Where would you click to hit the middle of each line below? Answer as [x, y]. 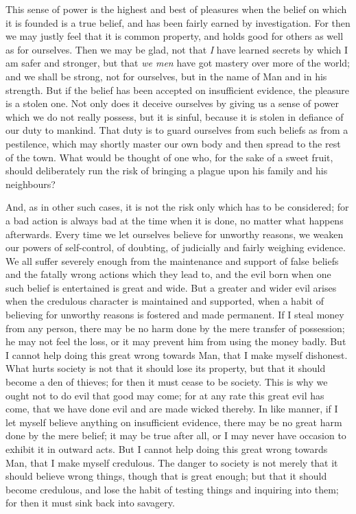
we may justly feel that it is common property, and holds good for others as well [175, 36]
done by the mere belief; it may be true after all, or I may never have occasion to [176, 435]
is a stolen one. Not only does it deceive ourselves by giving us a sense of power [172, 103]
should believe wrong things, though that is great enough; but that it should [166, 476]
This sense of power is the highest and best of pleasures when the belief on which [176, 9]
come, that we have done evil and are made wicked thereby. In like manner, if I [172, 409]
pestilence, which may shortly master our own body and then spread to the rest [173, 143]
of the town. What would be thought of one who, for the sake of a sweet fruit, [169, 157]
